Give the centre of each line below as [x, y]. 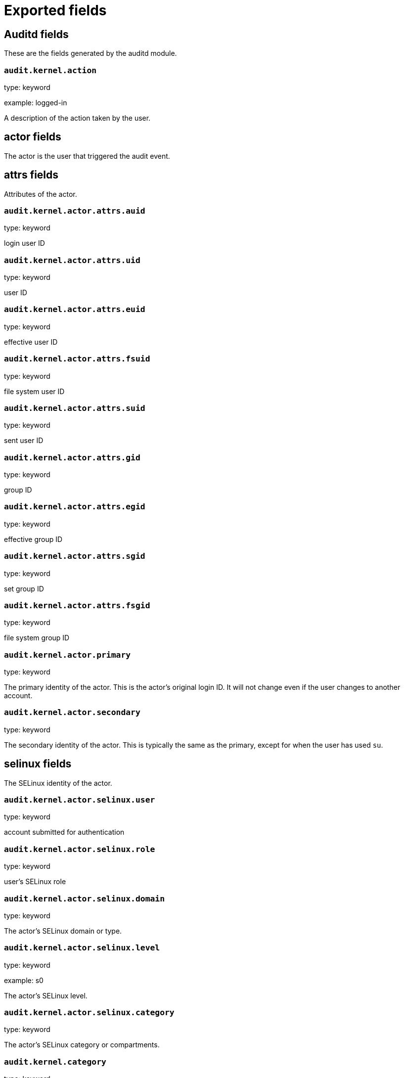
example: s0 [24, 980]
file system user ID [34, 391]
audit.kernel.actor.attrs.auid [75, 211]
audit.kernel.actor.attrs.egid [75, 507]
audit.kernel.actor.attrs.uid [72, 260]
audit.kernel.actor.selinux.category [89, 1013]
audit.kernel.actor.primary [67, 655]
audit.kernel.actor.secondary [72, 713]
